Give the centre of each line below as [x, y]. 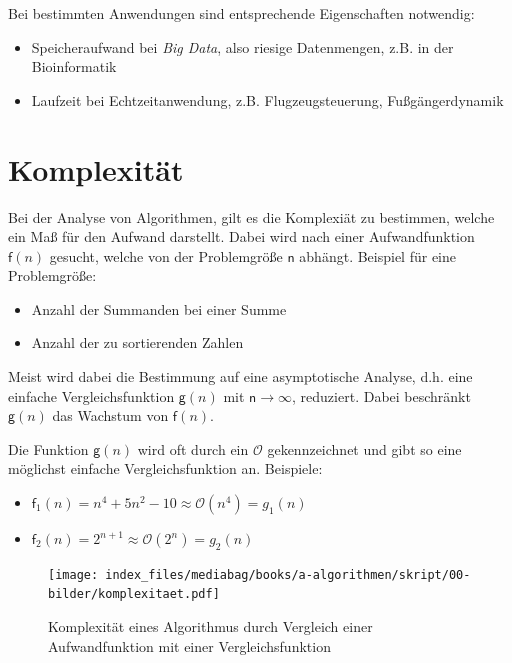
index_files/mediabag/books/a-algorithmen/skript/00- [288, 574]
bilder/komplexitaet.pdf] [134, 594]
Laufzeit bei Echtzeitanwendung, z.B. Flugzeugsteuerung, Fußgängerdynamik [267, 99]
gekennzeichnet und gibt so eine [364, 448]
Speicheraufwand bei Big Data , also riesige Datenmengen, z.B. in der [242, 46]
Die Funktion [48, 448]
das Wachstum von [110, 415]
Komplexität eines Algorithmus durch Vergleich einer [210, 626]
